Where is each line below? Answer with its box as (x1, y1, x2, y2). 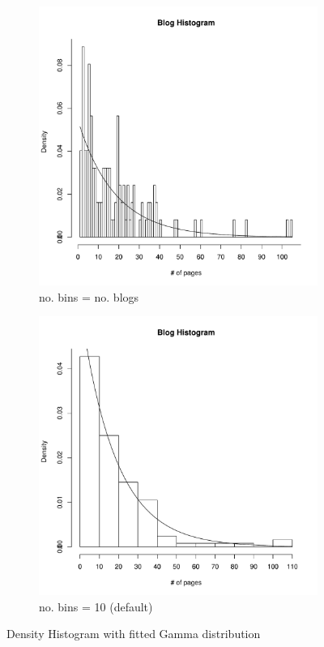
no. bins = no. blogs (39, 288, 139, 305)
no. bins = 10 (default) (39, 598, 153, 615)
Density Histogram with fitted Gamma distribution (6, 625, 261, 642)
